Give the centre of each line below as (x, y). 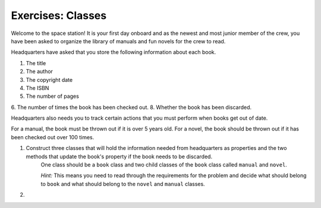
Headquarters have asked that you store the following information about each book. (114, 52)
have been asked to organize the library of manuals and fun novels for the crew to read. (118, 41)
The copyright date (49, 79)
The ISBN (37, 88)
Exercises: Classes (59, 15)
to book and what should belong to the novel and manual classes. (123, 184)
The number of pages (53, 96)
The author (40, 72)
